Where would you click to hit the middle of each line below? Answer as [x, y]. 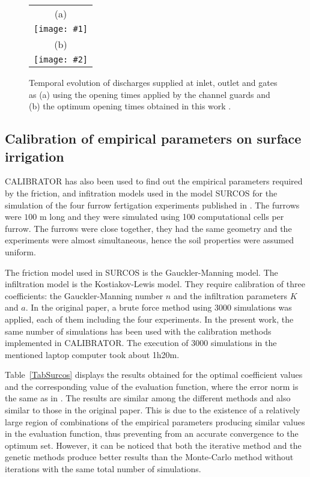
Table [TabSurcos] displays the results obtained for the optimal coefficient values [154, 375]
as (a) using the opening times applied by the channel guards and [150, 94]
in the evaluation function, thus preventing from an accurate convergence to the [152, 433]
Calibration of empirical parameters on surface [153, 138]
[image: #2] [61, 59]
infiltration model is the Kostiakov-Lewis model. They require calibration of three [155, 284]
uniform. [20, 251]
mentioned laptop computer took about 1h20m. [92, 354]
